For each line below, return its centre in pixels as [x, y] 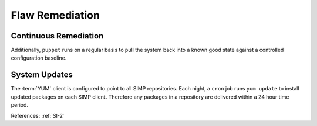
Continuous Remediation [57, 36]
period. [20, 105]
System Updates [42, 75]
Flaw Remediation [55, 15]
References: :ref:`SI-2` [38, 116]
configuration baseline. [39, 58]
